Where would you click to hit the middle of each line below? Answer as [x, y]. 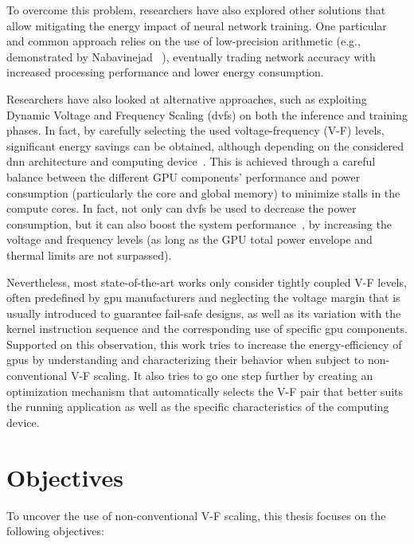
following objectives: [55, 531]
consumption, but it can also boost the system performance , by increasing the [199, 223]
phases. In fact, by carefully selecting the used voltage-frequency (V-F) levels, [195, 130]
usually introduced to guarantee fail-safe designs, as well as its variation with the [204, 313]
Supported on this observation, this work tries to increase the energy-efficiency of [204, 344]
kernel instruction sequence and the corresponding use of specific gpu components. [207, 329]
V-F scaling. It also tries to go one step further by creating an [222, 376]
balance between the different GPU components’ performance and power [184, 176]
